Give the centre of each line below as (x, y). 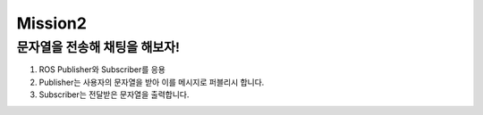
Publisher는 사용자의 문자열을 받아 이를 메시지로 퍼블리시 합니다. (152, 82)
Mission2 (51, 23)
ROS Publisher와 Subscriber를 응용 (102, 70)
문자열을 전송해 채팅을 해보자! (98, 47)
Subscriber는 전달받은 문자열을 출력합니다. (114, 94)
